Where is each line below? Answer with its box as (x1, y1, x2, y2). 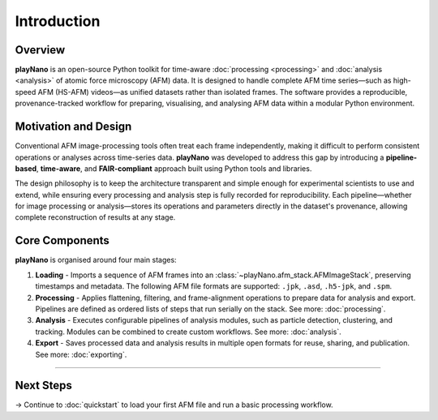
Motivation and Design (15, 120, 132, 134)
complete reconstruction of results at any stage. (15, 212, 176, 222)
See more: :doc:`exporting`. (35, 349, 127, 359)
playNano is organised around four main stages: (15, 255, 178, 265)
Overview (15, 43, 66, 57)
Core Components (15, 234, 109, 247)
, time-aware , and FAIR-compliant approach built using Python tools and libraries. (36, 163, 312, 174)
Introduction (15, 12, 101, 30)
